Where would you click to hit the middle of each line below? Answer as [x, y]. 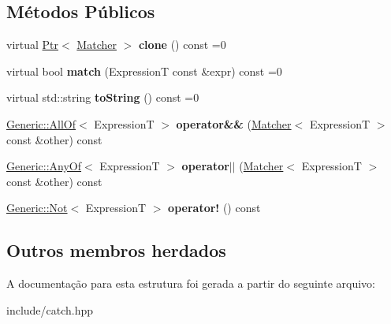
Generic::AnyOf [44, 166]
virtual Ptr [33, 45]
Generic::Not [37, 208]
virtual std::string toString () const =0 [103, 97]
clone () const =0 [182, 45]
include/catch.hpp [50, 309]
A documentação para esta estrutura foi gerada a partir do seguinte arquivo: [191, 283]
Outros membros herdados [116, 250]
